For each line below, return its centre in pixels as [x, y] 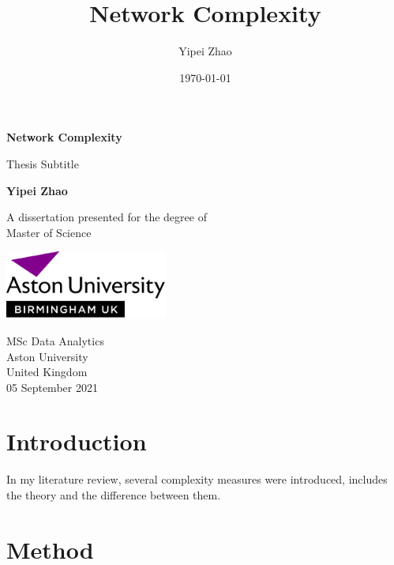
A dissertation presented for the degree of [107, 217]
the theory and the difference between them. [114, 495]
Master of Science [49, 232]
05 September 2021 [52, 387]
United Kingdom [47, 372]
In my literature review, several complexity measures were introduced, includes [197, 479]
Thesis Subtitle [43, 163]
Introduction [77, 441]
